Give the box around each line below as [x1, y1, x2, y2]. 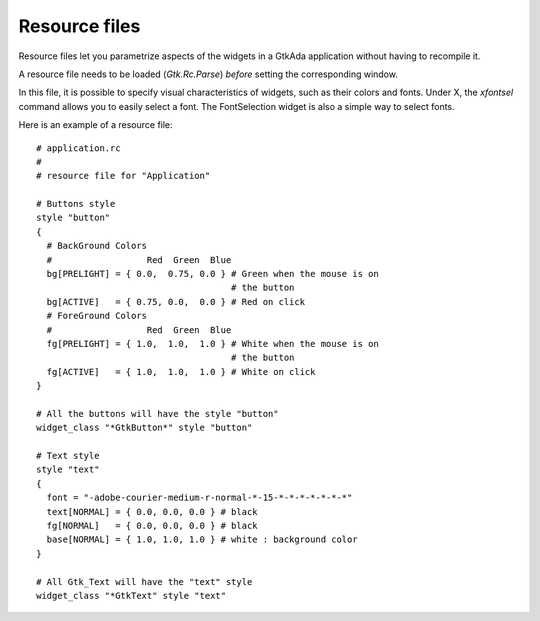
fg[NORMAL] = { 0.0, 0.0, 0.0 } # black [46, 520, 259, 532]
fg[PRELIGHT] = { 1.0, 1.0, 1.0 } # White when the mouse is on [46, 338, 379, 349]
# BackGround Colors [46, 240, 148, 252]
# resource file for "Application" [36, 170, 211, 182]
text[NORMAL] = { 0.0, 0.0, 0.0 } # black [46, 506, 259, 517]
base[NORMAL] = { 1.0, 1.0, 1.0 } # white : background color [46, 534, 359, 545]
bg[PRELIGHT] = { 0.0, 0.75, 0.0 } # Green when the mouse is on [46, 268, 379, 280]
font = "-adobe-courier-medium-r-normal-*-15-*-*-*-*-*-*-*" [46, 492, 353, 504]
